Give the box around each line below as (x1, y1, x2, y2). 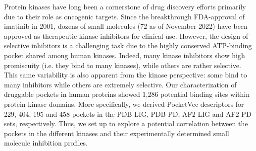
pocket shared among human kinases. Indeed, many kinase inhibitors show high (4, 50, 245, 60)
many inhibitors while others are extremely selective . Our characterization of (4, 79, 237, 89)
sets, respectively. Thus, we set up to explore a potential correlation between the (4, 118, 248, 129)
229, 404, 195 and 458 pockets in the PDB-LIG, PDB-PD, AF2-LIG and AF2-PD (4, 108, 252, 119)
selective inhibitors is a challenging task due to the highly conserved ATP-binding (4, 40, 252, 51)
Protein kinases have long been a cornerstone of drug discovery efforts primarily (4, 1, 246, 11)
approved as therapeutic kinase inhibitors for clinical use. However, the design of (4, 30, 248, 41)
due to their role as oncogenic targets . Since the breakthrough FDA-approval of (4, 11, 245, 21)
